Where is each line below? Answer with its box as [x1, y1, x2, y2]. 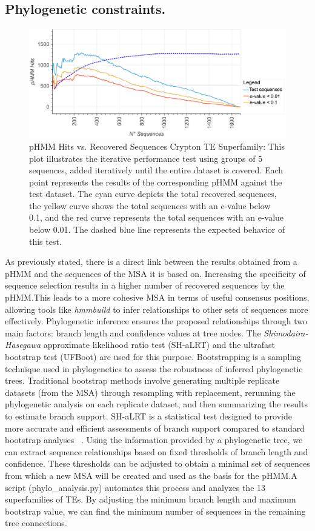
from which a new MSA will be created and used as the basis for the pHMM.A [5, 469, 297, 481]
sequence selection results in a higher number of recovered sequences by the [5, 279, 285, 292]
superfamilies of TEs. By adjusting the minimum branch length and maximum [5, 493, 296, 506]
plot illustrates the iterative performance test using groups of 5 [29, 152, 263, 164]
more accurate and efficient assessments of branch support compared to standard [5, 421, 305, 434]
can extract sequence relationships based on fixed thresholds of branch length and [5, 445, 308, 458]
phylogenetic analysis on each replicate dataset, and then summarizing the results [5, 398, 308, 410]
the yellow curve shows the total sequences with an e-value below [29, 199, 271, 212]
